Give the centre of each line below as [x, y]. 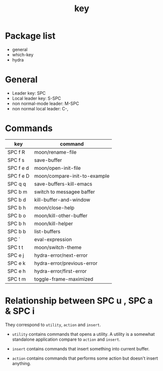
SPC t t [15, 247]
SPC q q [17, 184]
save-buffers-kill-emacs [63, 184]
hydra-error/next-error [61, 255]
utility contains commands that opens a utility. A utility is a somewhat [83, 334]
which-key [23, 55]
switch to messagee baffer [64, 192]
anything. [21, 363]
